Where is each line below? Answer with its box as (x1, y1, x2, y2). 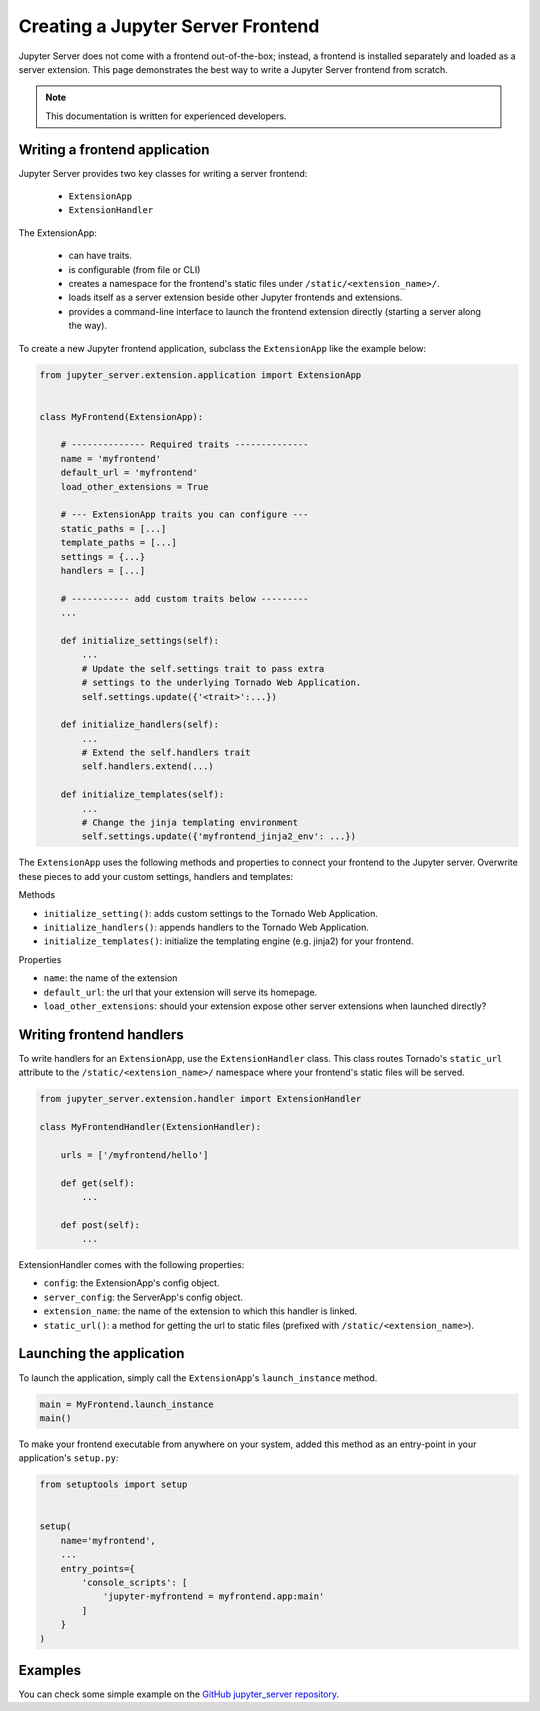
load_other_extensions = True (60, 481, 209, 492)
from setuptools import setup (39, 1479, 188, 1490)
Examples (18, 1661, 82, 1679)
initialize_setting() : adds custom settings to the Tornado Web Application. (43, 907, 379, 919)
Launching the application (18, 1345, 185, 1362)
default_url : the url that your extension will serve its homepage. (43, 986, 318, 998)
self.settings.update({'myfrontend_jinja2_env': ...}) (81, 831, 357, 842)
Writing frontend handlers (18, 1026, 184, 1043)
